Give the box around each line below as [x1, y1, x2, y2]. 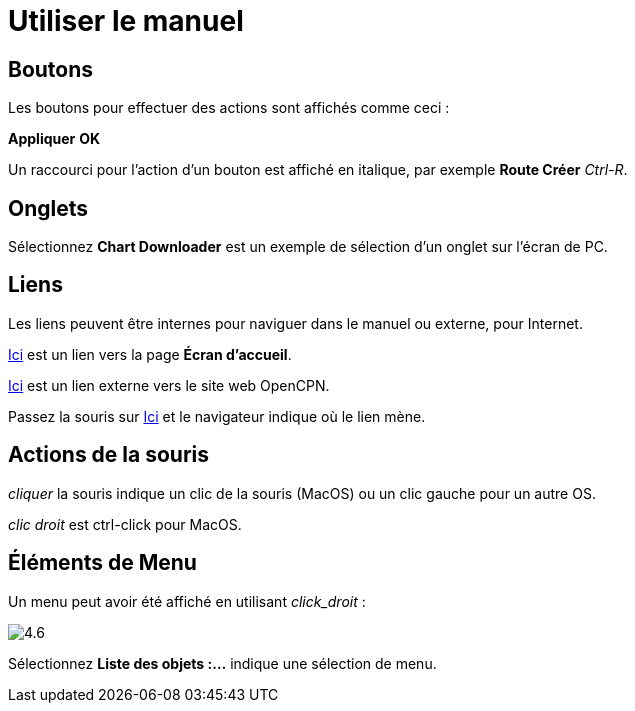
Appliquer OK [8, 130, 101, 148]
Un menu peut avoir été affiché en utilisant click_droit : [8, 592, 366, 610]
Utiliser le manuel [8, 4, 244, 38]
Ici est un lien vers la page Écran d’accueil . [8, 345, 292, 363]
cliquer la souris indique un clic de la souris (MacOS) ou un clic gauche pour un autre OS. [8, 484, 596, 502]
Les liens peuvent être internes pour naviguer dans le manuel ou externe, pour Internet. [8, 314, 583, 332]
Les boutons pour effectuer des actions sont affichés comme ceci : [8, 99, 450, 117]
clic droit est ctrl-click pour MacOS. [8, 515, 242, 533]
